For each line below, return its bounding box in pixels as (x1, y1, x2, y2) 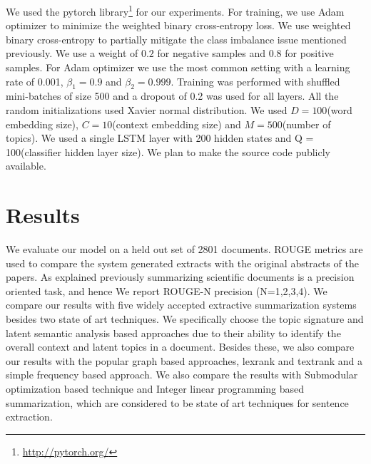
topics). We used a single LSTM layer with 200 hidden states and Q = (6, 130, 314, 145)
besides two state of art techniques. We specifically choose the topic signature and (6, 311, 364, 326)
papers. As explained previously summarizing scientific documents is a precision (6, 269, 355, 284)
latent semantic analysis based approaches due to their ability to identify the (6, 325, 341, 340)
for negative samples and (157, 46, 266, 61)
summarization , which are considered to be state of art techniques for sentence (6, 395, 349, 410)
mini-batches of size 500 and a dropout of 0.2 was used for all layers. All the (6, 88, 339, 103)
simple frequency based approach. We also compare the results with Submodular (6, 367, 358, 382)
